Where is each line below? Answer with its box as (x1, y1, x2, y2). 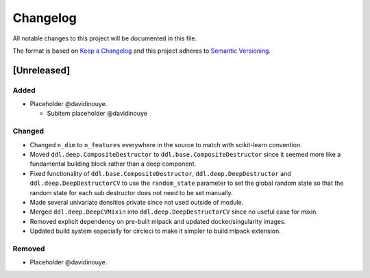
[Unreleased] (12, 64, 71, 76)
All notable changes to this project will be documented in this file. (12, 34, 197, 42)
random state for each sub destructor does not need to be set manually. (29, 188, 233, 197)
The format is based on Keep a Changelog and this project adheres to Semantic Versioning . (12, 47, 271, 55)
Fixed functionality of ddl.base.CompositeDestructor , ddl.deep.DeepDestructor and (29, 169, 291, 177)
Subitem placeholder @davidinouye (47, 110, 147, 118)
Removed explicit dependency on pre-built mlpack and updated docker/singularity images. (29, 217, 286, 225)
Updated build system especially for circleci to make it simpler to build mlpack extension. (29, 227, 281, 236)
